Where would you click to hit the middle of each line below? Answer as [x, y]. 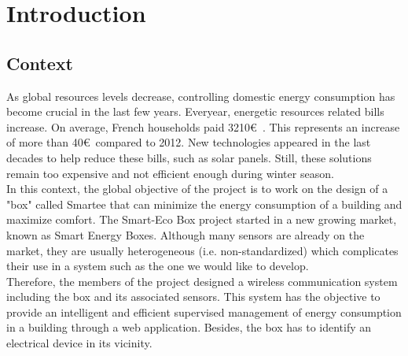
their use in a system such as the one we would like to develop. [158, 266]
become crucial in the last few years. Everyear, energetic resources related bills [195, 111]
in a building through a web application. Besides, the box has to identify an [189, 327]
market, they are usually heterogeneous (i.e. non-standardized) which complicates [202, 250]
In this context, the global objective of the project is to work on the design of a [197, 189]
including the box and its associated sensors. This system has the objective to [193, 297]
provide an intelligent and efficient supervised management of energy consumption [204, 311]
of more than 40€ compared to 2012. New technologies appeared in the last [189, 142]
